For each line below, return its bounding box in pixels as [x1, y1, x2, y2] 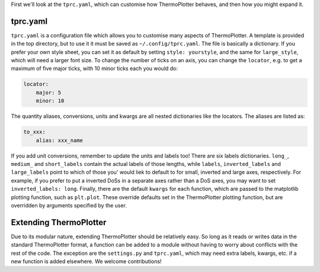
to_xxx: [23, 129, 46, 136]
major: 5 [36, 89, 62, 96]
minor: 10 [36, 98, 65, 104]
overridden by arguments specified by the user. [11, 201, 127, 209]
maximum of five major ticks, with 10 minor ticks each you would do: [11, 65, 178, 72]
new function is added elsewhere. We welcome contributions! [11, 258, 162, 265]
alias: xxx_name [36, 137, 83, 143]
